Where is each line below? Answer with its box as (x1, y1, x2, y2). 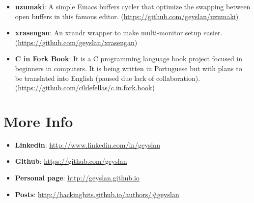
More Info (3, 111, 73, 131)
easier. (203, 27, 223, 38)
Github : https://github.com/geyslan (15, 156, 127, 166)
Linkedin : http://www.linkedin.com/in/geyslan (15, 139, 160, 150)
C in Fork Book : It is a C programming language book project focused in (15, 53, 243, 64)
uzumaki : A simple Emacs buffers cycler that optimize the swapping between (15, 1, 251, 11)
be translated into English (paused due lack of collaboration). (15, 73, 200, 83)
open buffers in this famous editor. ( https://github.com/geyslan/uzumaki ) (15, 11, 239, 21)
